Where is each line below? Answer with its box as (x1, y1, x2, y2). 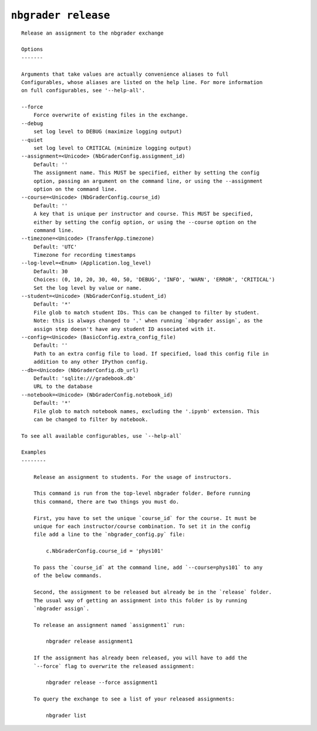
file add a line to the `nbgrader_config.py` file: (33, 531, 186, 538)
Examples (21, 449, 46, 455)
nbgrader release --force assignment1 (46, 679, 158, 686)
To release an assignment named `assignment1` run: (33, 622, 186, 628)
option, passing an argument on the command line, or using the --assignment (33, 177, 263, 185)
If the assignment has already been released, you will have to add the (33, 655, 248, 661)
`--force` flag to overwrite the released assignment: (33, 663, 195, 669)
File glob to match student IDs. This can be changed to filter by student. (33, 309, 260, 316)
